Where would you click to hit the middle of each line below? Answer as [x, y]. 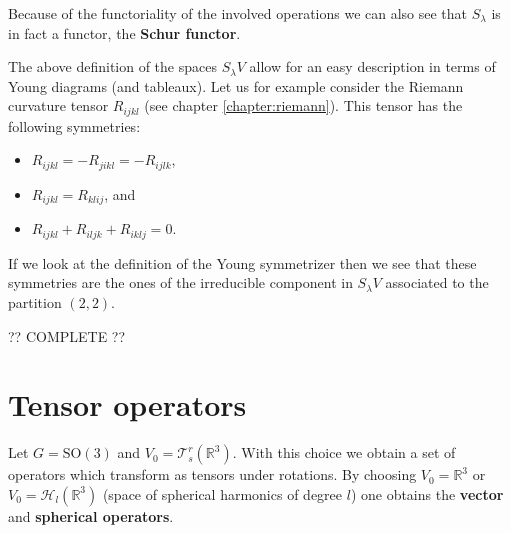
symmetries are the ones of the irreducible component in [180, 282]
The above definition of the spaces [112, 66]
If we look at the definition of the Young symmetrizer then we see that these [242, 262]
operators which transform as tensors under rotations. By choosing [212, 474]
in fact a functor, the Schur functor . [124, 32]
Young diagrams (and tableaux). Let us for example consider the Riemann [236, 85]
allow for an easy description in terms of [372, 66]
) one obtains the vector [427, 493]
